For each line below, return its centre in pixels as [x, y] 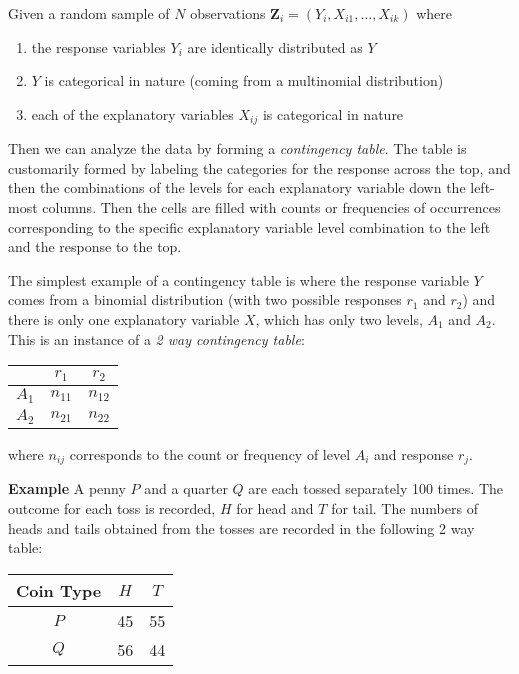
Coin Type [59, 590]
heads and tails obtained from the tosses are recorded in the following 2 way [241, 527]
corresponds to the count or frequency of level [210, 453]
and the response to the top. [95, 246]
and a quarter [186, 488]
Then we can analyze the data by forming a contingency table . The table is [237, 148]
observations [228, 13]
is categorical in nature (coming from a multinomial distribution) [244, 80]
